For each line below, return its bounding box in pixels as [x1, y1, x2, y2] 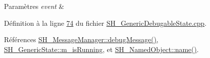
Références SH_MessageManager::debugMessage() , [4, 34, 158, 45]
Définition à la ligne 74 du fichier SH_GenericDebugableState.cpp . [4, 17, 207, 28]
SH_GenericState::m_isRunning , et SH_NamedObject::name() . [4, 44, 199, 54]
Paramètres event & [4, 1, 65, 11]
